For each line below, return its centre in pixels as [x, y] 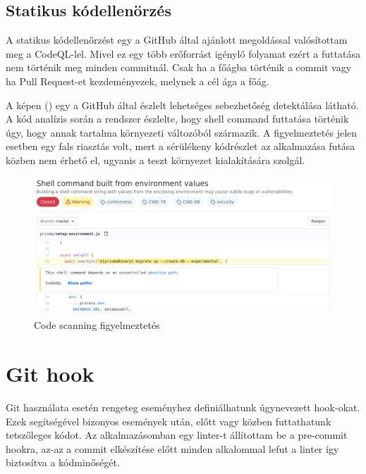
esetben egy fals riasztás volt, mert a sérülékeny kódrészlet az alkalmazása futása [181, 146]
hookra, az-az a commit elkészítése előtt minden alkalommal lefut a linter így [172, 448]
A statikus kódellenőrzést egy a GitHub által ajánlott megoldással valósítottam [177, 40]
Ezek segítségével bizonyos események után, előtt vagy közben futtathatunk [169, 421]
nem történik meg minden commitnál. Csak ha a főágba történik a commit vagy [179, 67]
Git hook [50, 374]
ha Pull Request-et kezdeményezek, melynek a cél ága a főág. [138, 81]
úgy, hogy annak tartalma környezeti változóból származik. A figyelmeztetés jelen [182, 132]
